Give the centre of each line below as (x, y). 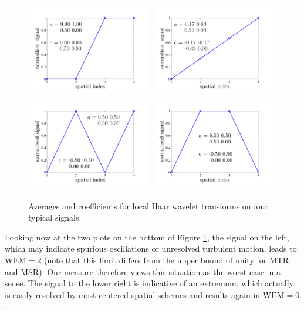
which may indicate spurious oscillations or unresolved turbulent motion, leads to (151, 248)
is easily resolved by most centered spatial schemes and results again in (133, 294)
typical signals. (55, 217)
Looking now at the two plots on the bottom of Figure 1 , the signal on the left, (147, 237)
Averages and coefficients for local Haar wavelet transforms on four (148, 206)
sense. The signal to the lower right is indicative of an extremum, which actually (149, 283)
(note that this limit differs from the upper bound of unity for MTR (167, 260)
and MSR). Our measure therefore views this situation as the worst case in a (143, 271)
